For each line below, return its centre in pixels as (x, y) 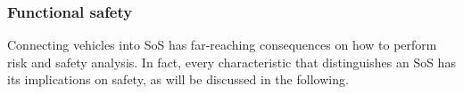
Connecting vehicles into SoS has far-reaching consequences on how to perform (222, 45)
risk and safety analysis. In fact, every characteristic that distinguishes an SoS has (231, 62)
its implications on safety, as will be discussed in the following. (178, 79)
